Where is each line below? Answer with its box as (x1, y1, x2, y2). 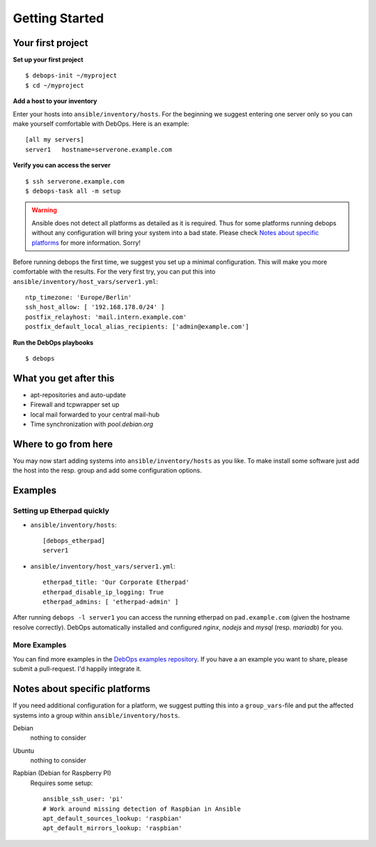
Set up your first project (13, 56, 84, 64)
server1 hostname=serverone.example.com (25, 145, 173, 153)
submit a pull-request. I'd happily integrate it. (13, 665, 142, 673)
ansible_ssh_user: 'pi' (42, 795, 124, 803)
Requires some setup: (30, 779, 93, 787)
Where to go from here (13, 438, 113, 450)
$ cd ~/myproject (25, 81, 84, 89)
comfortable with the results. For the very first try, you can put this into (13, 267, 216, 276)
